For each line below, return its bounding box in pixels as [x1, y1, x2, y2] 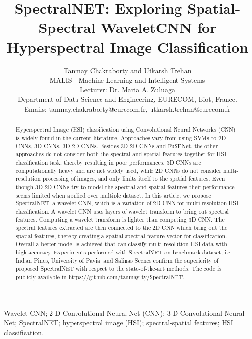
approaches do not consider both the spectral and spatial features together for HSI [15, 150, 227, 158]
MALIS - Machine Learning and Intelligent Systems [50, 75, 205, 85]
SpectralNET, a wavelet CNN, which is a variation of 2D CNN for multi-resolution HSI [15, 199, 239, 207]
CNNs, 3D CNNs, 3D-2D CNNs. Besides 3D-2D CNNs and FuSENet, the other [15, 141, 218, 150]
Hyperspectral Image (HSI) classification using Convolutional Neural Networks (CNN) [15, 125, 236, 134]
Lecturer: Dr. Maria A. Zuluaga [80, 84, 175, 94]
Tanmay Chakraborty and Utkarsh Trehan [63, 65, 192, 75]
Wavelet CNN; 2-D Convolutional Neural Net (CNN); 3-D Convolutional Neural [4, 308, 245, 318]
